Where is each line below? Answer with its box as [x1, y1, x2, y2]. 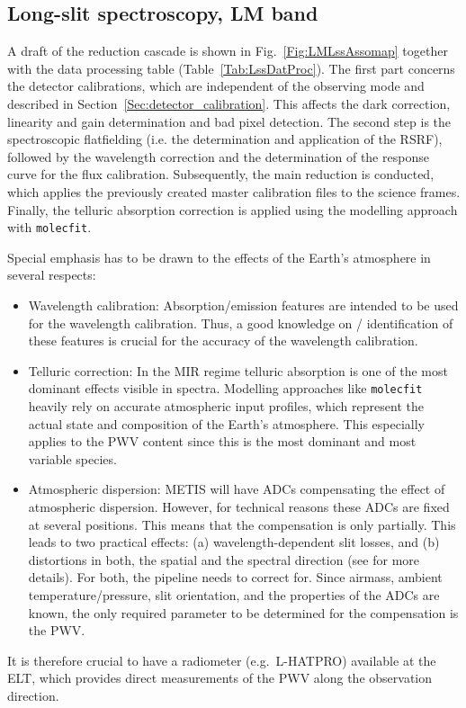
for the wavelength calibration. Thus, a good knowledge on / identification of [28, 313, 453, 332]
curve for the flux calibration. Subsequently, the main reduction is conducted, [7, 165, 435, 184]
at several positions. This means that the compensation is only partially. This [28, 515, 456, 533]
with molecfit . [7, 218, 92, 237]
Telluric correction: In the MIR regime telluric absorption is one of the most [28, 361, 448, 380]
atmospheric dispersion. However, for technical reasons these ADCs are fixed [28, 497, 450, 515]
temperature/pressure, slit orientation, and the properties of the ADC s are [28, 585, 440, 604]
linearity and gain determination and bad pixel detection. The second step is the [7, 112, 452, 130]
